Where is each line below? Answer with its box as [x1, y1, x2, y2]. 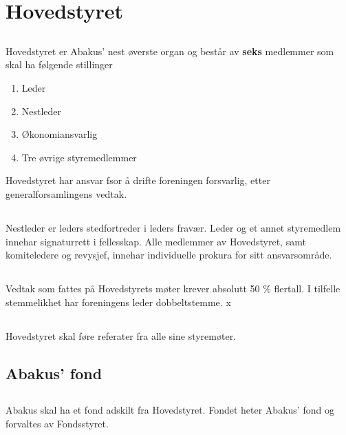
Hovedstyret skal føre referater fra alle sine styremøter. [6, 328, 237, 343]
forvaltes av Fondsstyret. [6, 416, 109, 431]
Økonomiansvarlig [21, 127, 98, 141]
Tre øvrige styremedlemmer [21, 150, 137, 164]
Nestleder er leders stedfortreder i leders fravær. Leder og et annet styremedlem [6, 220, 341, 234]
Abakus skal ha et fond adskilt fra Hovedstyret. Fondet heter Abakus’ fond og [6, 403, 334, 417]
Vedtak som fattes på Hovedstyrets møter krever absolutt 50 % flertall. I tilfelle [6, 281, 340, 296]
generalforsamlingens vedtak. [6, 186, 127, 201]
